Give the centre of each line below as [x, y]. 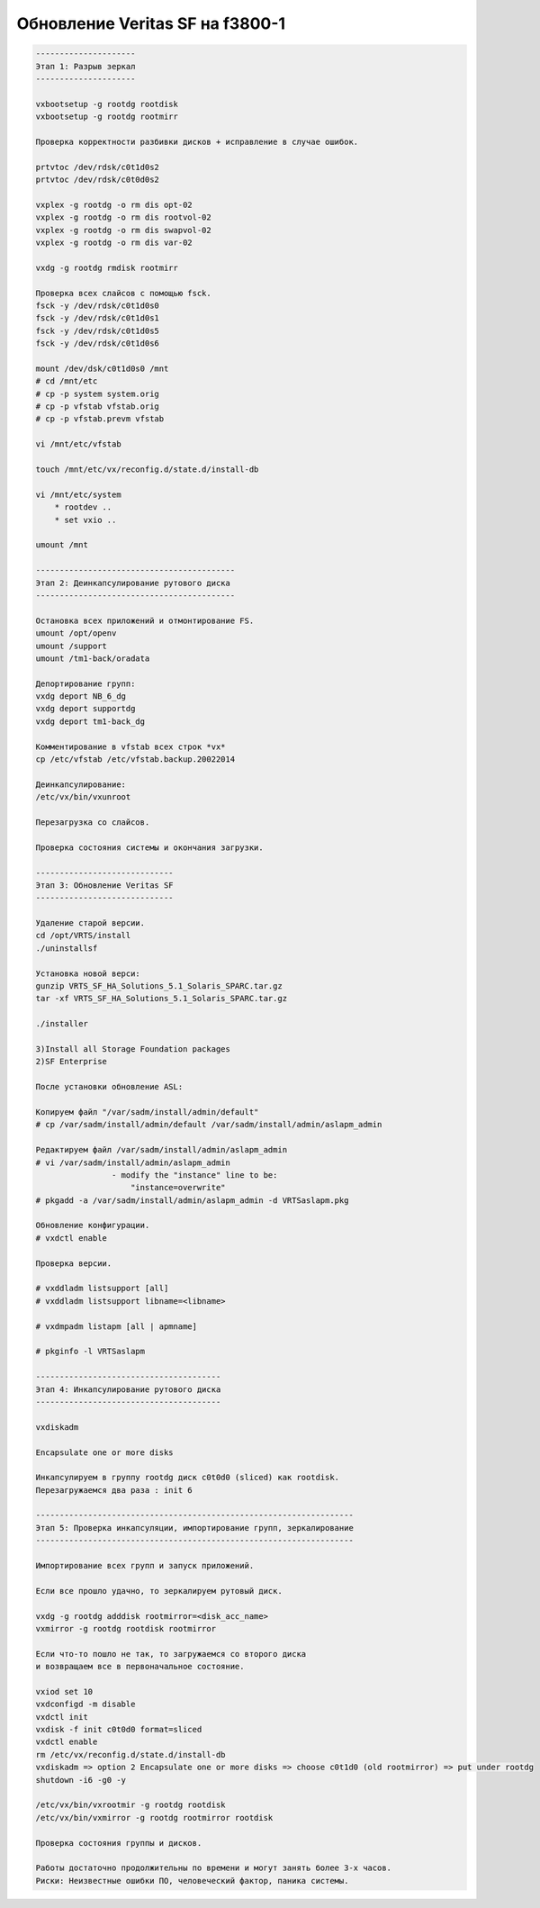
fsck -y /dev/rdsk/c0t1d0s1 [97, 318]
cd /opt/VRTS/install [83, 936]
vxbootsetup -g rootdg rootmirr [107, 117]
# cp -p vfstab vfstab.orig [97, 407]
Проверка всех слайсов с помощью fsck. [123, 293]
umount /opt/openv [76, 633]
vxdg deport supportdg [85, 709]
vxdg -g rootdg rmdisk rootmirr [107, 267]
